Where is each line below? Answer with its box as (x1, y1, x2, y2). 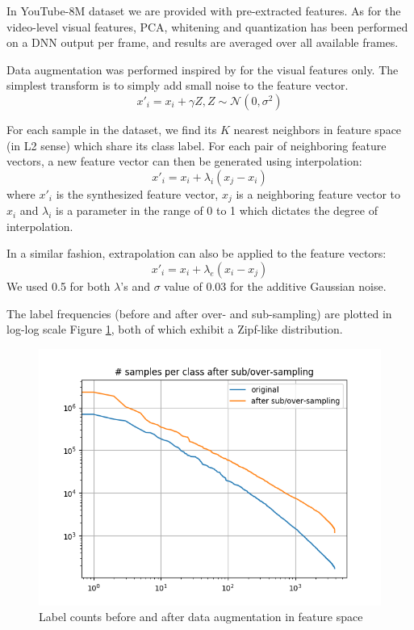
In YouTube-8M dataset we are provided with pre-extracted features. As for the (6, 2, 401, 19)
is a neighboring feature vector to (236, 185, 401, 202)
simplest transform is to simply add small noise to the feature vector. (6, 77, 349, 94)
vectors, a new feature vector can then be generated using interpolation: (6, 153, 362, 170)
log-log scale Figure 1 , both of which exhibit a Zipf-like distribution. (6, 321, 343, 338)
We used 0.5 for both (6, 277, 111, 294)
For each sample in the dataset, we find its (6, 120, 217, 137)
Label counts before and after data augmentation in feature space (39, 608, 363, 625)
